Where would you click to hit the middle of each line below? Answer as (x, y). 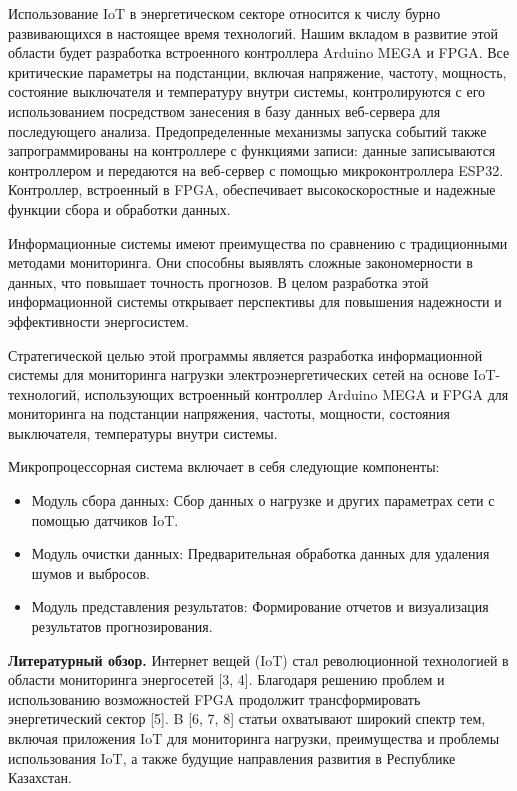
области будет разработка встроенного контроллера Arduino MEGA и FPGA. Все (259, 52)
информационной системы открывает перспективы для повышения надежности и (255, 301)
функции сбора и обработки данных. (119, 208)
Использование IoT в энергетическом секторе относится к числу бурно (224, 13)
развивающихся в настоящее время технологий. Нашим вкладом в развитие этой (253, 32)
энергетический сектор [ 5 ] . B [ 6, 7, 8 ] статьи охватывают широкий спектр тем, (247, 718)
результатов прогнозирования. (122, 626)
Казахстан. (40, 777)
